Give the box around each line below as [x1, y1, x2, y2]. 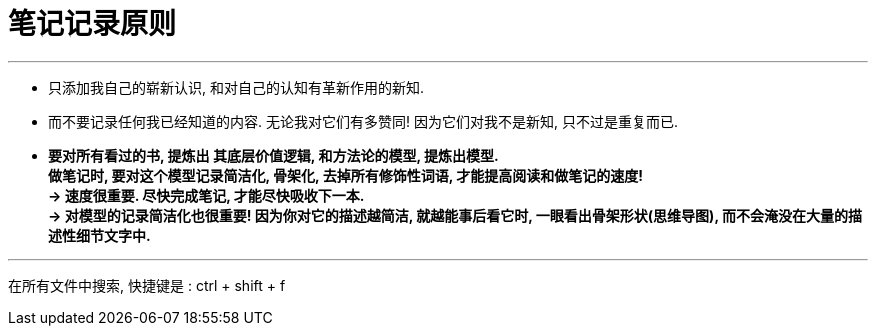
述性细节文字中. [48, 226, 151, 244]
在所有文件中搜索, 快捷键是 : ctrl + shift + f [8, 276, 286, 294]
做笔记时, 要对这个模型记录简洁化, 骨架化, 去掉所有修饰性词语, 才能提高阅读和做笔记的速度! [48, 166, 643, 184]
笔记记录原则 [8, 7, 177, 41]
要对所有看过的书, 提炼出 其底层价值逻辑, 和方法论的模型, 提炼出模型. [48, 146, 499, 164]
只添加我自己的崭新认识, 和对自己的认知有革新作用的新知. [48, 78, 425, 96]
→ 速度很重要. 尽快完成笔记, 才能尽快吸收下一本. [48, 186, 365, 204]
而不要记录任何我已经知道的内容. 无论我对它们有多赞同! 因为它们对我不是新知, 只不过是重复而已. [48, 112, 678, 130]
